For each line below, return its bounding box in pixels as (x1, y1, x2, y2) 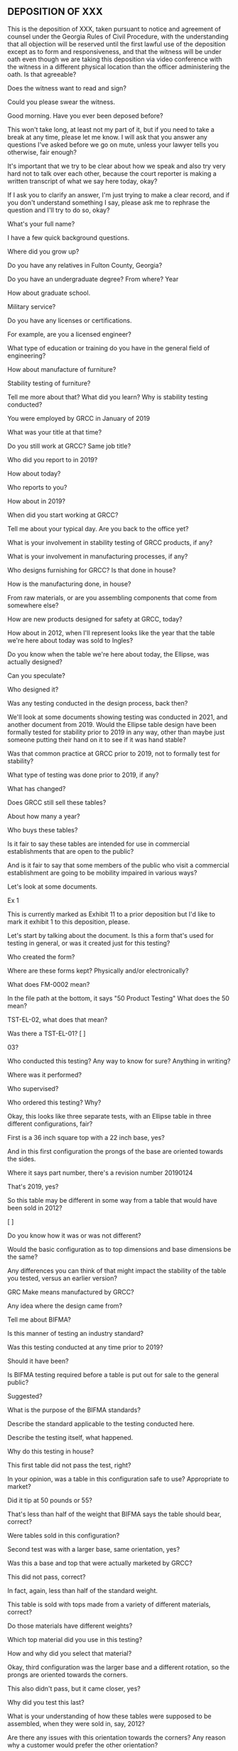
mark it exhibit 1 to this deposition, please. (7, 917, 130, 926)
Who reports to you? (7, 483, 67, 491)
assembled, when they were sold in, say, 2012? (7, 1719, 146, 1728)
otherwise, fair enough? (7, 147, 77, 156)
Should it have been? (7, 1357, 69, 1365)
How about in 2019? (7, 496, 66, 505)
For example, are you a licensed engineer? (7, 330, 131, 338)
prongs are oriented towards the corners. (7, 1670, 128, 1679)
